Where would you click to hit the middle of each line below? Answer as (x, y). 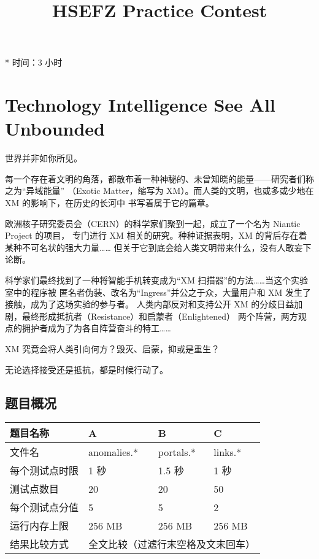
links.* (228, 452)
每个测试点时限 (44, 471)
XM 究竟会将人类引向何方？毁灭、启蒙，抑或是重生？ (112, 349)
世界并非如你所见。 (44, 158)
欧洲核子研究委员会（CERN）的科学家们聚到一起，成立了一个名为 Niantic (153, 223)
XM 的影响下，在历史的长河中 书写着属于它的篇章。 (110, 203)
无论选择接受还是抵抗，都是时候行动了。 (86, 369)
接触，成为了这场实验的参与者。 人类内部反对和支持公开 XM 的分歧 (141, 304)
